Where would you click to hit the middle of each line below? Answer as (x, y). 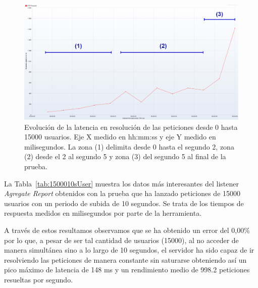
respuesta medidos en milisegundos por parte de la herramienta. (103, 213)
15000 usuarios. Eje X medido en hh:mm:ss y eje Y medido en (120, 137)
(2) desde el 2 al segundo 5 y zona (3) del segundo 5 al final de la (125, 156)
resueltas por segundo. (39, 279)
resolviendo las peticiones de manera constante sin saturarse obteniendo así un (125, 259)
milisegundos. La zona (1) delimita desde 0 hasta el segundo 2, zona (129, 146)
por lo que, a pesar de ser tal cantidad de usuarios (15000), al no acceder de (121, 240)
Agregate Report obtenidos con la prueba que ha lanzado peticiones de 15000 (122, 193)
